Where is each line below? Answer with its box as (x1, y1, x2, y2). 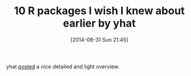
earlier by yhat (63, 16, 136, 30)
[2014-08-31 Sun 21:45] (70, 36, 128, 43)
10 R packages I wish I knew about (14, 4, 185, 18)
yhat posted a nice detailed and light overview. (6, 63, 120, 70)
